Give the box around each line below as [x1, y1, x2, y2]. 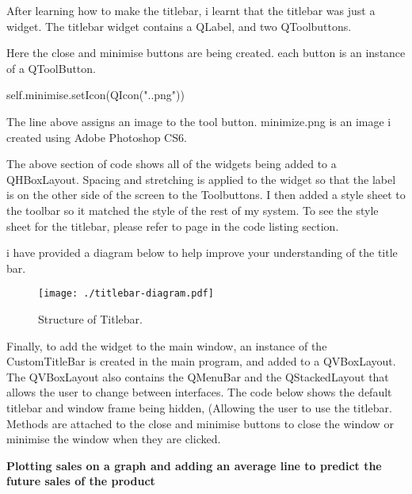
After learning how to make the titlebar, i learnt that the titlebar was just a [6, 2, 376, 18]
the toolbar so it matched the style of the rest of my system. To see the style [6, 201, 379, 218]
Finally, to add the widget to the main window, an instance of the [6, 337, 327, 354]
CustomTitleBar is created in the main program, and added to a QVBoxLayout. [6, 353, 396, 370]
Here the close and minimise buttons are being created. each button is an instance [6, 44, 406, 61]
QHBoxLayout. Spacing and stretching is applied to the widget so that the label [6, 170, 396, 187]
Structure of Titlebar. [38, 310, 143, 327]
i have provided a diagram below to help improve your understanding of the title [6, 244, 398, 261]
